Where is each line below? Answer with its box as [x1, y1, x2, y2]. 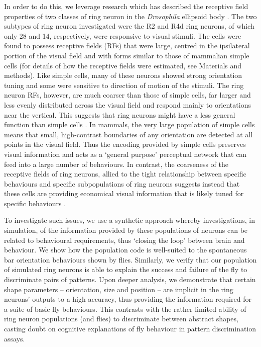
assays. [4, 333, 25, 343]
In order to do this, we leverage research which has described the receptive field [4, 1, 248, 11]
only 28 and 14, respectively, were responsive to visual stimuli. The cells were [4, 30, 241, 41]
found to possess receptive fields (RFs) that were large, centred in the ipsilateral [4, 40, 250, 51]
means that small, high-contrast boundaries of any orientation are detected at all [4, 129, 253, 139]
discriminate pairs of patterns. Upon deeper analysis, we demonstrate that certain [4, 274, 256, 285]
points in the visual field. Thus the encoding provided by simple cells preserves [4, 139, 246, 149]
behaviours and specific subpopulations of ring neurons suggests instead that [4, 178, 240, 189]
